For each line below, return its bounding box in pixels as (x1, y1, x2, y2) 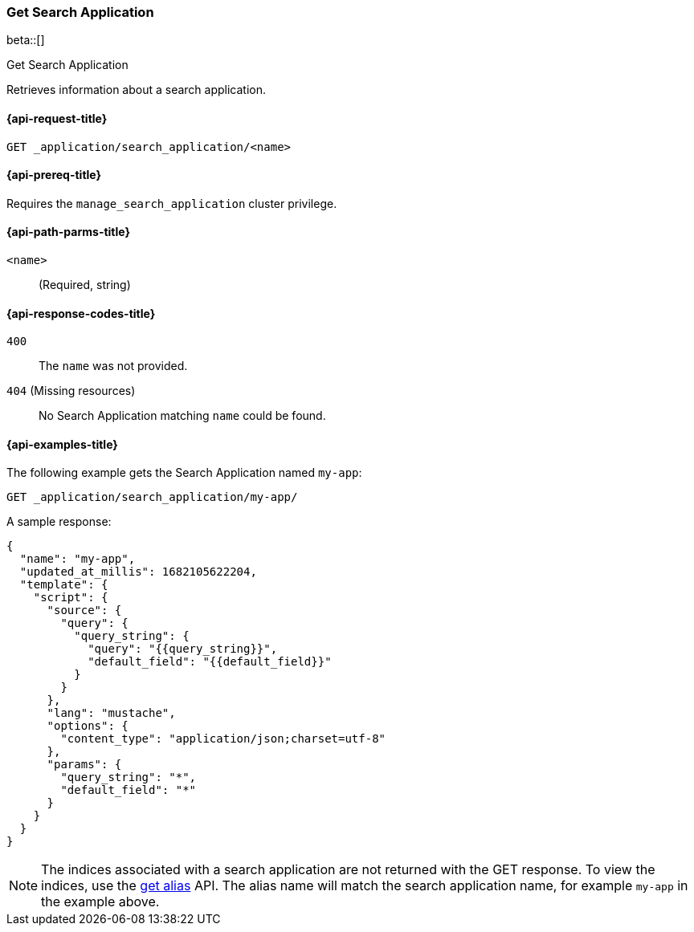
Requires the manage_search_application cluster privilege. (6, 196, 337, 210)
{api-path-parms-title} (6, 225, 131, 239)
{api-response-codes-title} (6, 306, 156, 320)
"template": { (19, 578, 108, 592)
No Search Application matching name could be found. (39, 409, 326, 423)
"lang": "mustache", (47, 706, 176, 720)
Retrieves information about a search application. (6, 83, 267, 97)
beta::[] (6, 33, 45, 47)
